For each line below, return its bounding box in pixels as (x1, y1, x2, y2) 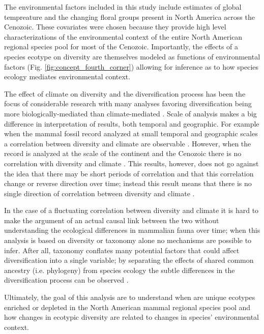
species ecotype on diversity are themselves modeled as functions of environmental (4, 51, 260, 62)
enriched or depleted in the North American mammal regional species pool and (4, 301, 251, 312)
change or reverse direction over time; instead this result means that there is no (4, 178, 252, 189)
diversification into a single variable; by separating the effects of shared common (4, 255, 254, 265)
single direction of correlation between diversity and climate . (4, 188, 195, 198)
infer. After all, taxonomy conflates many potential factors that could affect (4, 245, 240, 255)
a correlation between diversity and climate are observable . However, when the (4, 138, 251, 148)
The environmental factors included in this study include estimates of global (4, 2, 242, 12)
